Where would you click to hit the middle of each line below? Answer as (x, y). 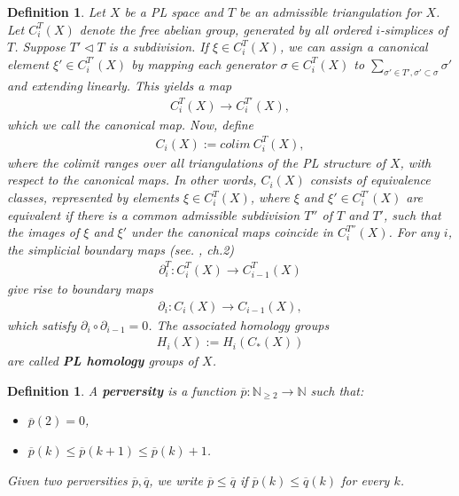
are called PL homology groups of (103, 361)
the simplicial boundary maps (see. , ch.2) (121, 249)
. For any (414, 232)
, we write (176, 480)
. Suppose (40, 47)
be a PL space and (174, 12)
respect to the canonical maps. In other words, (132, 180)
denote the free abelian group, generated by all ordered (226, 29)
